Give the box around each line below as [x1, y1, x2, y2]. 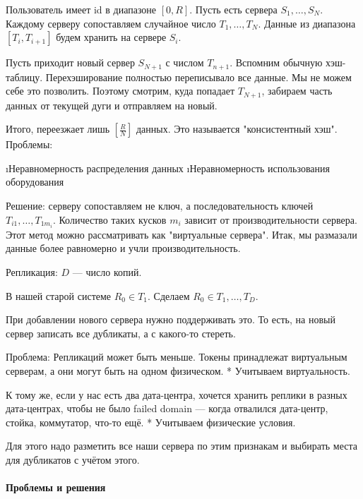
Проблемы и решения [6, 480, 106, 495]
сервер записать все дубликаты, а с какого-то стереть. [6, 325, 236, 340]
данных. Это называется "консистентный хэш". [136, 121, 338, 136]
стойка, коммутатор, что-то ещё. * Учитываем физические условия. [6, 414, 296, 429]
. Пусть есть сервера [189, 2, 278, 16]
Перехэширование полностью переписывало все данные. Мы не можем [45, 69, 352, 84]
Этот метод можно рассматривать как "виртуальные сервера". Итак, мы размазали [6, 227, 357, 241]
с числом [165, 55, 204, 70]
